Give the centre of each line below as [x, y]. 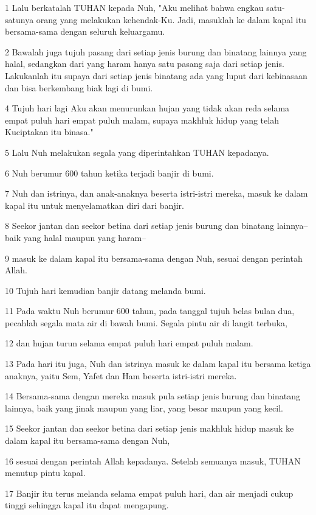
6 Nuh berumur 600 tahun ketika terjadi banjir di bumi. [109, 173]
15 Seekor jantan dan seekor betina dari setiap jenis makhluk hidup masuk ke [149, 428]
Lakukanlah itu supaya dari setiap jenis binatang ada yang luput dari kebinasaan [156, 75]
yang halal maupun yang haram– [85, 237]
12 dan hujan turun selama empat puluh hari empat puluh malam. [129, 343]
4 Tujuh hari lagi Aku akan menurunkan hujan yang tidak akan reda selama [147, 108]
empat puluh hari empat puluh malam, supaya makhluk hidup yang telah [142, 120]
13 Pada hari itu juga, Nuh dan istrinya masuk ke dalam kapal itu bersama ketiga [158, 364]
